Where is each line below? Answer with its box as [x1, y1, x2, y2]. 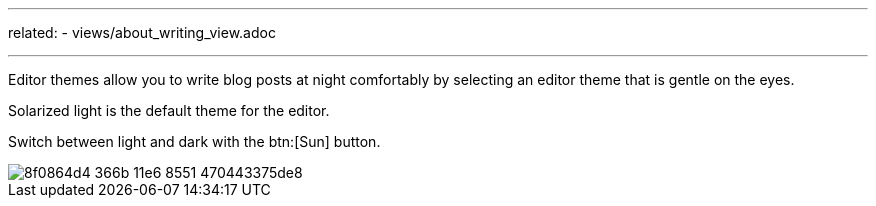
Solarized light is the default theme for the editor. [8, 102, 330, 119]
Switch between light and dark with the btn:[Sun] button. [8, 133, 381, 150]
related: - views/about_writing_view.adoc [8, 24, 276, 41]
